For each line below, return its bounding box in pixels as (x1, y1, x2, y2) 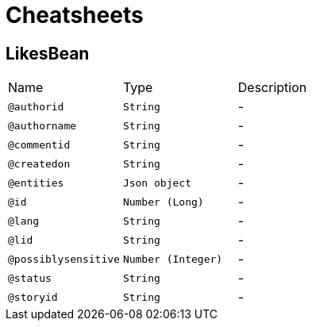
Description (237, 79, 307, 96)
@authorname (8, 119, 77, 132)
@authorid (8, 100, 64, 113)
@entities (8, 176, 64, 189)
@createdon (8, 157, 71, 170)
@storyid (8, 290, 58, 303)
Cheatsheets (6, 2, 144, 29)
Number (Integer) (122, 252, 223, 265)
